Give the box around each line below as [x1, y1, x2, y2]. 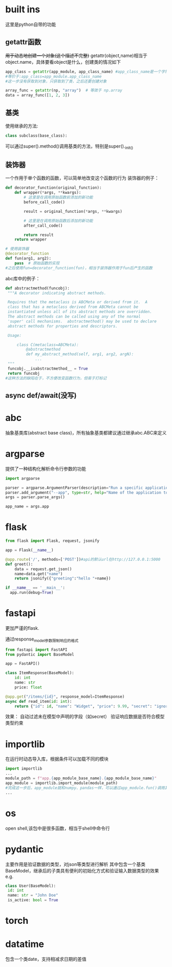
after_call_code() [24, 223, 63, 228]
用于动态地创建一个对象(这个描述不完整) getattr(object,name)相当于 [5, 52, 147, 59]
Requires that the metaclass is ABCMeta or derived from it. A [7, 300, 147, 305]
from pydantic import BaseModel [5, 652, 74, 657]
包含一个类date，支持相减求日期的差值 [5, 956, 87, 962]
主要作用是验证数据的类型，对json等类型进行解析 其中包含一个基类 [5, 861, 146, 867]
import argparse [5, 476, 40, 481]
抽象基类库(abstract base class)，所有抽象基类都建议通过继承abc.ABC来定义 [5, 429, 167, 435]
